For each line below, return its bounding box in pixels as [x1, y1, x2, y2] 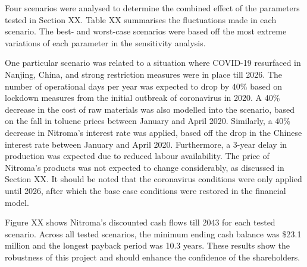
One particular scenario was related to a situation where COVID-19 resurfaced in [5, 56, 301, 69]
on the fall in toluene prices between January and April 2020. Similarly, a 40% [5, 115, 290, 127]
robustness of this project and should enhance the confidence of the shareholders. [5, 250, 300, 263]
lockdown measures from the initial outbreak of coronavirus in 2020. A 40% [5, 91, 280, 104]
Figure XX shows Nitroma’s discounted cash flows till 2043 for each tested [5, 216, 275, 228]
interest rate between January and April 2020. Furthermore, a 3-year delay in [5, 138, 287, 150]
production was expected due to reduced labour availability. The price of [5, 150, 270, 162]
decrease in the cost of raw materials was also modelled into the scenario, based [5, 103, 295, 115]
